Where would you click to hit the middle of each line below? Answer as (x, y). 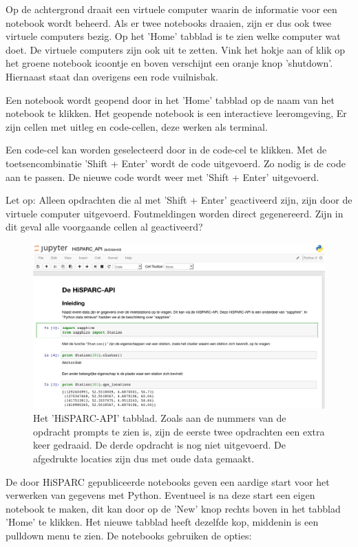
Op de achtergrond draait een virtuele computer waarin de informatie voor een (171, 9)
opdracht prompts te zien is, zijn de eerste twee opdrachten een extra (179, 431)
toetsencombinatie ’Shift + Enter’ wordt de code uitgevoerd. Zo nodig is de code (176, 163)
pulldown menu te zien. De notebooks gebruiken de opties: (129, 535)
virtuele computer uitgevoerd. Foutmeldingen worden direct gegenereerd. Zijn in (175, 213)
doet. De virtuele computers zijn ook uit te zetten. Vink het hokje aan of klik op (176, 49)
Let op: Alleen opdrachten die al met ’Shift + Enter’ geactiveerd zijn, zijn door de (179, 200)
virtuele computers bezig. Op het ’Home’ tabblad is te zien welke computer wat (173, 36)
